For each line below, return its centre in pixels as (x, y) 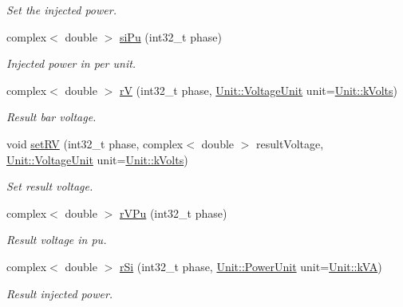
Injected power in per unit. (71, 63)
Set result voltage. (50, 186)
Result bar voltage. (51, 117)
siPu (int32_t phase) (170, 36)
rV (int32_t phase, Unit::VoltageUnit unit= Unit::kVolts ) (258, 90)
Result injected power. (60, 293)
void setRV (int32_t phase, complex (95, 143)
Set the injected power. (61, 10)
